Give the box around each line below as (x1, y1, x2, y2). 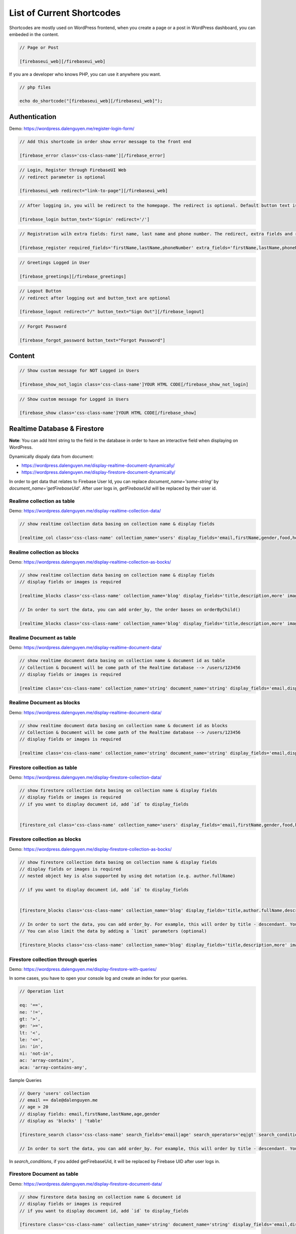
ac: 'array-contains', (19, 1058, 74, 1063)
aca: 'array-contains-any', (19, 1064, 87, 1070)
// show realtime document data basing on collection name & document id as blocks (19, 723, 228, 728)
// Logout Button (19, 288, 62, 294)
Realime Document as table (9, 634, 76, 641)
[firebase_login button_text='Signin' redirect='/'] (19, 216, 150, 222)
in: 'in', (19, 1044, 43, 1049)
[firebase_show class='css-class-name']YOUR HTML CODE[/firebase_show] (19, 410, 197, 416)
